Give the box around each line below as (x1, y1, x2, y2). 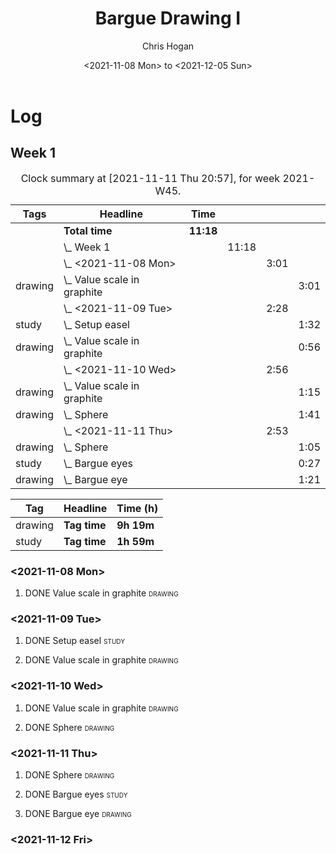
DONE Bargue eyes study (24, 788, 128, 800)
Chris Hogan (141, 40, 195, 52)
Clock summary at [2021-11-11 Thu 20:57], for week (20, 171, 281, 185)
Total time (63, 223, 113, 237)
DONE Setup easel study (24, 635, 126, 647)
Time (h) (116, 501, 159, 515)
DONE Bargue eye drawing (24, 807, 132, 819)
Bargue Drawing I (94, 7, 242, 30)
